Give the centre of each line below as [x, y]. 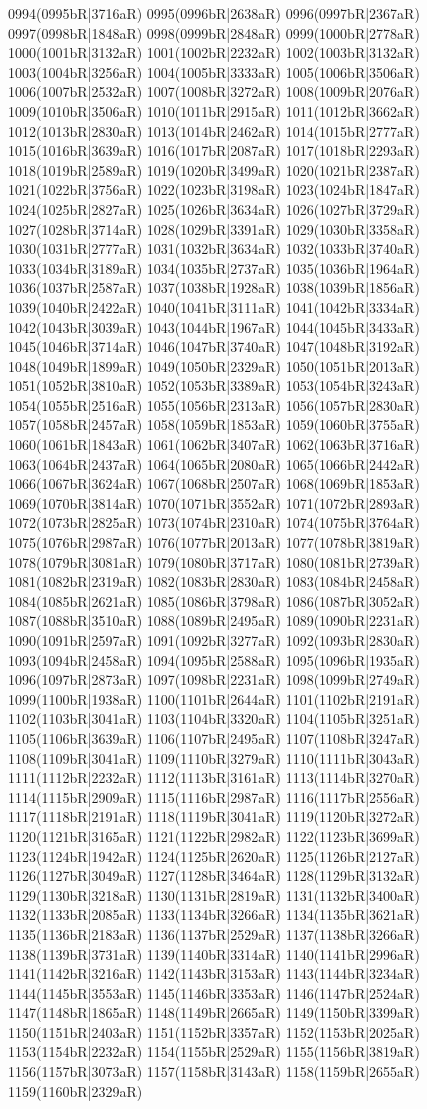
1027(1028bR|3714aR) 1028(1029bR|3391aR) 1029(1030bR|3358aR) [214, 228]
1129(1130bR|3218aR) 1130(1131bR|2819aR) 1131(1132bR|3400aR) [214, 894]
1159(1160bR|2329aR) [75, 1090]
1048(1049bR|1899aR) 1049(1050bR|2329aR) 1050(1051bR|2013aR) [214, 365]
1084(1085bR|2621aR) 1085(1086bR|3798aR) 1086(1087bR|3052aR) [214, 600]
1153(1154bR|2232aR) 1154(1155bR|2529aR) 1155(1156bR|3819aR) [214, 1051]
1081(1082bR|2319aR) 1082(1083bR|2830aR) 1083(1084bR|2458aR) [214, 581]
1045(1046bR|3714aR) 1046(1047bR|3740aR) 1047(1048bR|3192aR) [214, 346]
